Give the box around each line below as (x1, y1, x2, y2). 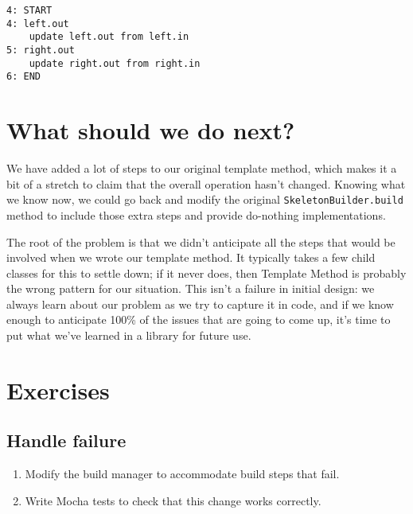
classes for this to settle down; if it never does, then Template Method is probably (6, 264, 407, 281)
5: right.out (6, 44, 75, 56)
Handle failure (6, 428, 127, 453)
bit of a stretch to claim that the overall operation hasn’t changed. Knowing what (6, 175, 406, 192)
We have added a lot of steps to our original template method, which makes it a (6, 160, 397, 177)
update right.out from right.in (29, 57, 201, 69)
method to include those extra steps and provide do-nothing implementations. (6, 206, 386, 223)
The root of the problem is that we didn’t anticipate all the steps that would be (6, 233, 395, 250)
